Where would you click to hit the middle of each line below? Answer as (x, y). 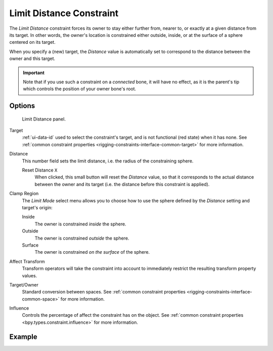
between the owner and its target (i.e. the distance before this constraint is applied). (122, 184)
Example (23, 337)
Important (34, 73)
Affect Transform (27, 261)
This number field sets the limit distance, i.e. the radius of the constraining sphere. (108, 161)
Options (22, 106)
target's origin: (37, 207)
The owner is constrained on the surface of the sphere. (92, 252)
